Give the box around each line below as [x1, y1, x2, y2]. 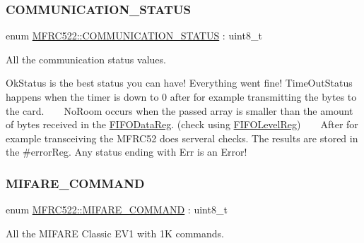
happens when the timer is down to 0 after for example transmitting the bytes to [6, 89, 357, 104]
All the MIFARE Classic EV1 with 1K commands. [6, 225, 224, 240]
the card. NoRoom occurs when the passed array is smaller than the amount [6, 103, 353, 118]
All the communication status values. [6, 51, 166, 66]
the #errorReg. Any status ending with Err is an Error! [6, 144, 247, 159]
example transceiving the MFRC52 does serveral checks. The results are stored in [6, 130, 358, 145]
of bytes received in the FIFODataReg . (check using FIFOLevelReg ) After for [6, 117, 358, 132]
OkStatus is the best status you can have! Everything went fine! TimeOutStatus [6, 75, 353, 90]
